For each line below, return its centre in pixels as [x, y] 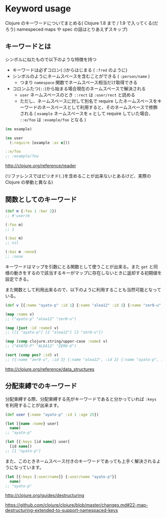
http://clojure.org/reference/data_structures [50, 369]
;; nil [12, 243]
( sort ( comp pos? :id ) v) [32, 355]
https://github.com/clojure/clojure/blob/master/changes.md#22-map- [77, 505]
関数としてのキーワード [41, 199]
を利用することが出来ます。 [33, 405]
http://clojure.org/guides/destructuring [45, 496]
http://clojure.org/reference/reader [41, 166]
